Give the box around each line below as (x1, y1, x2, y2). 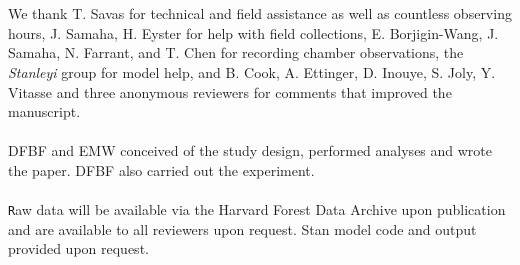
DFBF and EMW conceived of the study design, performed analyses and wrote (8, 140, 493, 161)
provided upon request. (8, 238, 149, 259)
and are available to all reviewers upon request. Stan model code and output (8, 218, 477, 239)
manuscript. (8, 101, 81, 122)
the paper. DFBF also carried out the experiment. (8, 159, 315, 180)
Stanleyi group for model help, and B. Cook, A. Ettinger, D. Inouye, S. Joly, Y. (8, 61, 496, 82)
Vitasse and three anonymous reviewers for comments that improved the (8, 81, 452, 102)
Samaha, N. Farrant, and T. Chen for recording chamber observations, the (8, 42, 464, 63)
